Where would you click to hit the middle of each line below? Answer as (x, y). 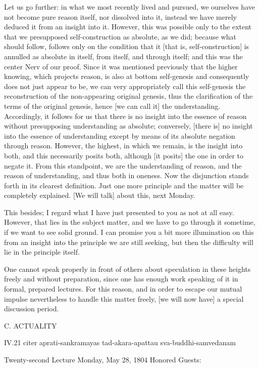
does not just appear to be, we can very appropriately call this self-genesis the (125, 86)
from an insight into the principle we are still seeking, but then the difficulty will (129, 242)
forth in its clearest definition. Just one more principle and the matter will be (124, 185)
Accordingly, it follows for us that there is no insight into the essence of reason (125, 116)
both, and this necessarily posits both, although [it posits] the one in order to (124, 155)
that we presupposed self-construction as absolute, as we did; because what (120, 36)
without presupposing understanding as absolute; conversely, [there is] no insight (128, 126)
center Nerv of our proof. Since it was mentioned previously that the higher (121, 66)
